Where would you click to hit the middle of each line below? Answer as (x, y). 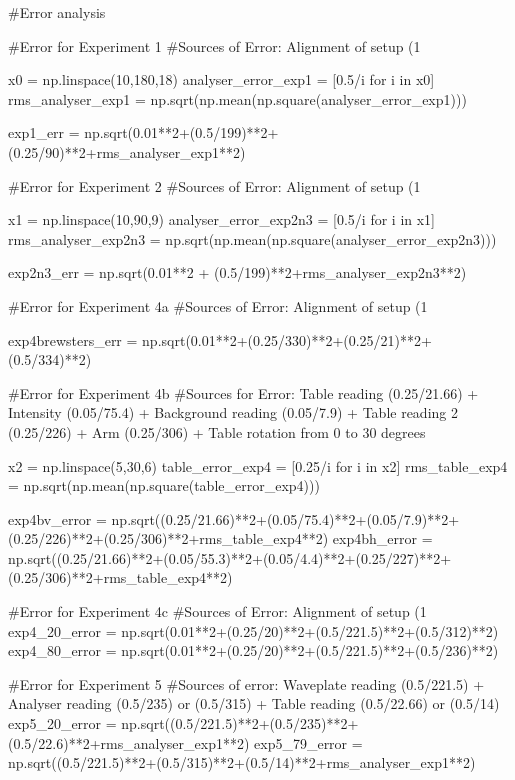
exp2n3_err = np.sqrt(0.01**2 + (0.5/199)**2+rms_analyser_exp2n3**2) (237, 272)
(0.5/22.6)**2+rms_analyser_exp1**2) (129, 742)
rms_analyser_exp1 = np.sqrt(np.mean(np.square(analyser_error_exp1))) (237, 98)
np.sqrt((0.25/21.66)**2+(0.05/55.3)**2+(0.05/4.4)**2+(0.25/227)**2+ (230, 557)
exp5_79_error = (308, 742)
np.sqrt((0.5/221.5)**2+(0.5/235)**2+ (240, 723)
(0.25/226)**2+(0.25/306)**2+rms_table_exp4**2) (168, 538)
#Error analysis (57, 12)
